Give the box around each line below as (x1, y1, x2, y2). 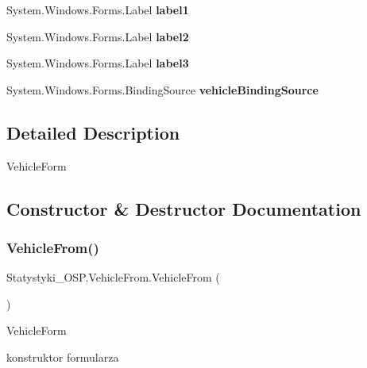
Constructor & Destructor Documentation (6, 196, 361, 220)
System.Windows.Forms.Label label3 (6, 55, 189, 71)
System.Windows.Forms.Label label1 (6, 2, 189, 17)
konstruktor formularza (6, 348, 119, 365)
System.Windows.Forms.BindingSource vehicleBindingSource (6, 81, 319, 98)
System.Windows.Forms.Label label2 (6, 28, 189, 44)
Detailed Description (6, 120, 180, 144)
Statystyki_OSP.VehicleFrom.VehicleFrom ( (6, 269, 220, 286)
